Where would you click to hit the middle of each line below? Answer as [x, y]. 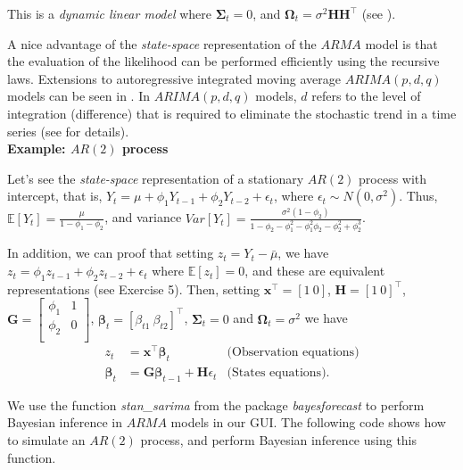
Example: [37, 148]
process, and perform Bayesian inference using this [279, 440]
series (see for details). [68, 131]
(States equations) [277, 373]
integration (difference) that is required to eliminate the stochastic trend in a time [232, 113]
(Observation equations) [293, 353]
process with [393, 178]
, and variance [143, 217]
